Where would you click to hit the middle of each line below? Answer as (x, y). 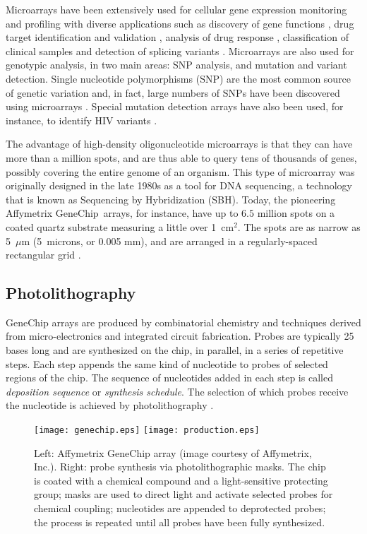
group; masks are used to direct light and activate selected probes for (183, 494)
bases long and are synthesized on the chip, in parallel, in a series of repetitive (175, 350)
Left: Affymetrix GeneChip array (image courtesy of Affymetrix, (173, 452)
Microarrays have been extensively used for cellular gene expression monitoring (176, 9)
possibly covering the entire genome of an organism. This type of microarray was (180, 171)
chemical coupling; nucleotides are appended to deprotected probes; (180, 508)
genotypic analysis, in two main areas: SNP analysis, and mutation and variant (176, 65)
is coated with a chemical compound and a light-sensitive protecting (181, 480)
